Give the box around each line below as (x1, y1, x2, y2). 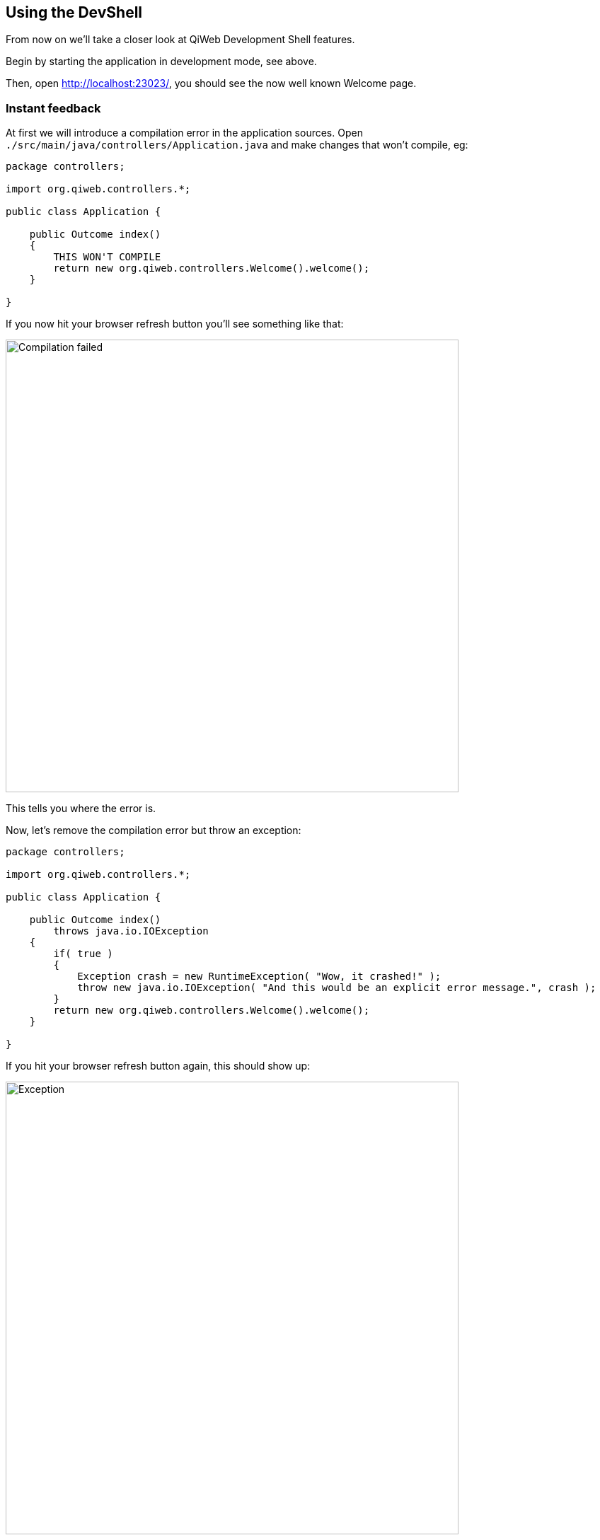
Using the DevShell (6, 4, 143, 21)
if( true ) (53, 948, 113, 960)
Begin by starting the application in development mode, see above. (6, 55, 317, 68)
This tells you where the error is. (6, 802, 156, 815)
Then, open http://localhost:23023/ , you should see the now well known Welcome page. (6, 77, 417, 90)
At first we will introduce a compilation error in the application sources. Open (6, 127, 363, 139)
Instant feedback (6, 100, 101, 115)
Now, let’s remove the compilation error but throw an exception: (6, 824, 301, 837)
